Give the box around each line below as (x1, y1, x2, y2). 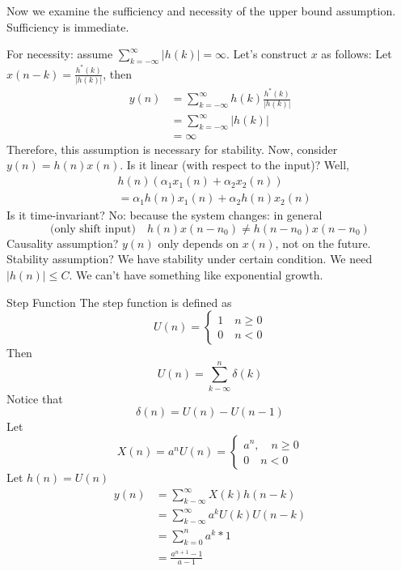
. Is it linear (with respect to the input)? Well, (120, 156, 349, 173)
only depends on (158, 234, 239, 251)
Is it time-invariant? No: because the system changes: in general (6, 207, 323, 224)
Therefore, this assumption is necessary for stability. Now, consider (6, 140, 338, 157)
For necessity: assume (6, 45, 113, 62)
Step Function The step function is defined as (6, 293, 232, 310)
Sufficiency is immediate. (6, 18, 129, 35)
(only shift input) (50, 223, 136, 235)
